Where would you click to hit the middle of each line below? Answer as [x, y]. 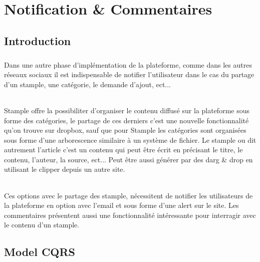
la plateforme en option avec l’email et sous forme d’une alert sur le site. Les [121, 205]
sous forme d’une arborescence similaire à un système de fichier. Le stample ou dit [130, 140]
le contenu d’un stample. [42, 225]
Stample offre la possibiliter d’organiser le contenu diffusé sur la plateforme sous [127, 110]
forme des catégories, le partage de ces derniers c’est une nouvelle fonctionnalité [126, 120]
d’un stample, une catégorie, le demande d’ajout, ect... [88, 84]
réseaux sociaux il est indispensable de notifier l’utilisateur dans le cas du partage [129, 74]
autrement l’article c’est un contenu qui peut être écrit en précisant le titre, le [123, 150]
